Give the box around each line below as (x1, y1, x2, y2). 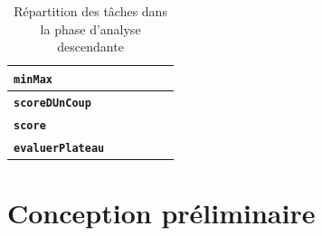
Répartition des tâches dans (14, 2, 167, 20)
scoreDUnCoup (14, 96, 91, 109)
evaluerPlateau (14, 141, 105, 155)
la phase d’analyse (40, 19, 141, 38)
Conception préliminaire (7, 194, 316, 231)
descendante (57, 37, 124, 56)
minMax (14, 72, 52, 86)
